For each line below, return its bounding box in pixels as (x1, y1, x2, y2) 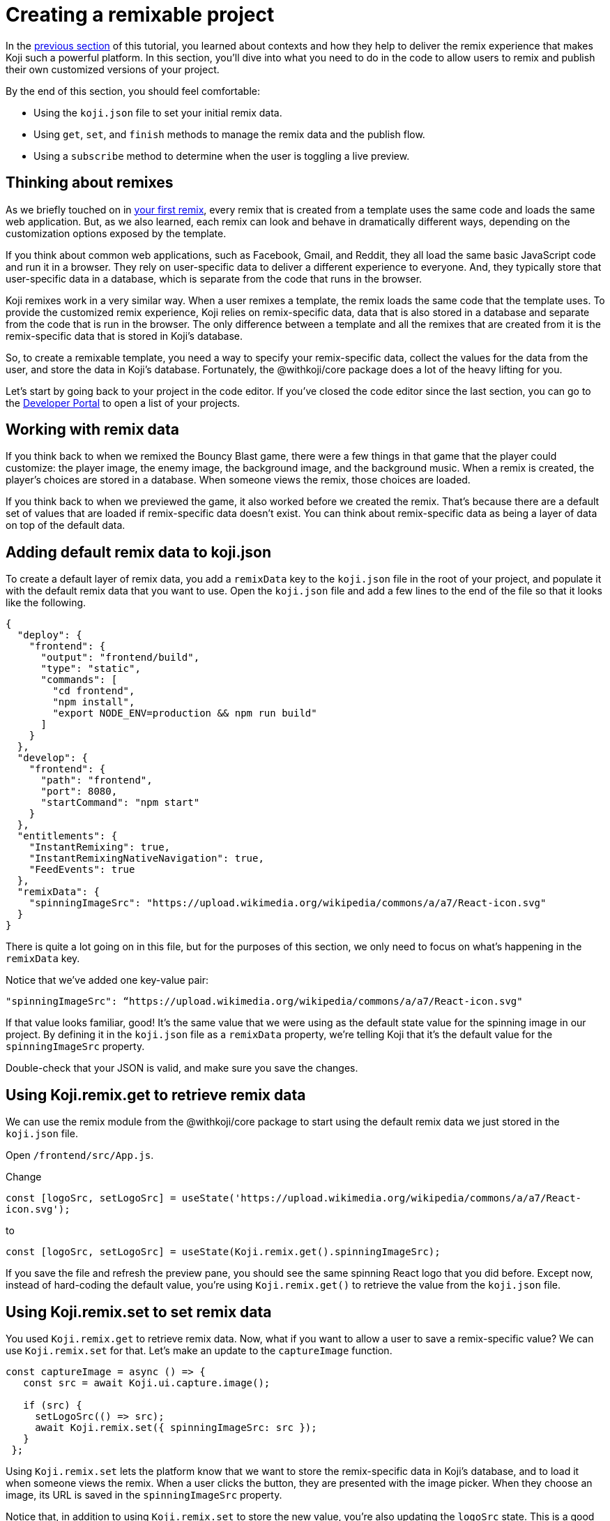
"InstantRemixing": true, (29, 841, 171, 853)
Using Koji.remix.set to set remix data (6, 1303, 272, 1321)
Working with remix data (6, 421, 179, 439)
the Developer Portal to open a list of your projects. (6, 396, 241, 409)
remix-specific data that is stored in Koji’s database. (6, 329, 243, 342)
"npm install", (52, 696, 135, 708)
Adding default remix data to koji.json (6, 543, 271, 561)
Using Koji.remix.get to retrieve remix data (6, 1086, 306, 1104)
